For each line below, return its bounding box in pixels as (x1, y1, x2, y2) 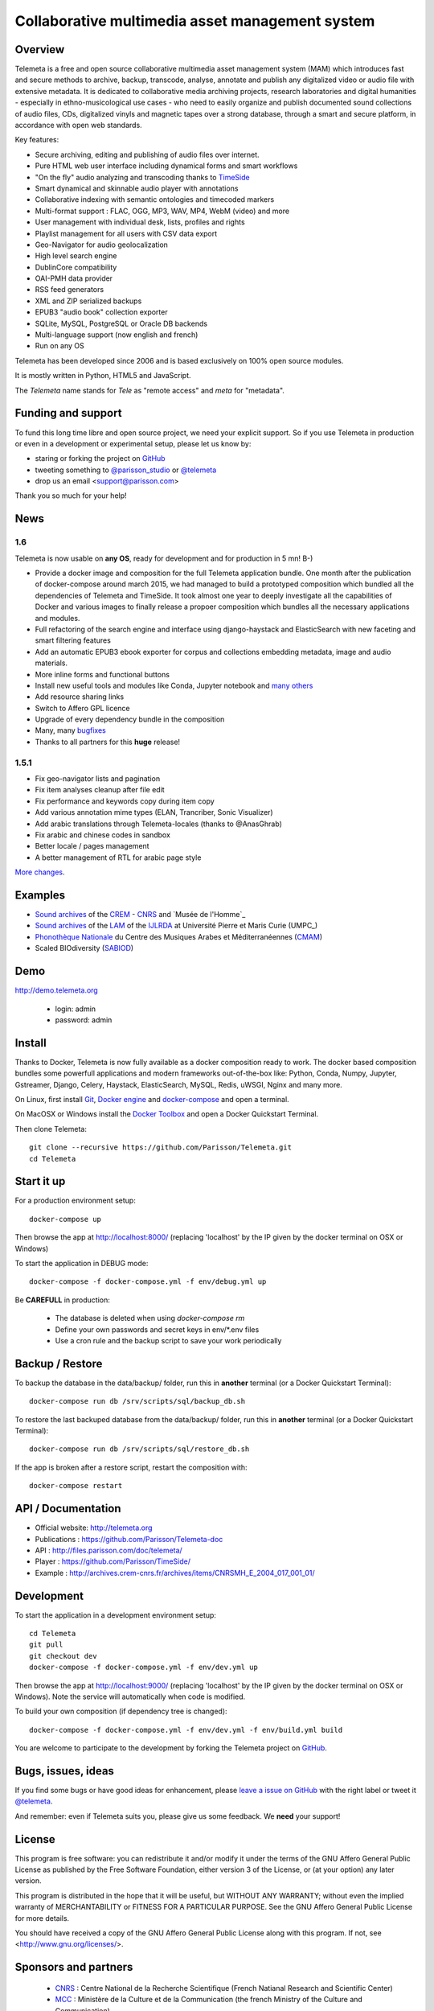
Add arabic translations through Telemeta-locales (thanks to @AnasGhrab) (35, 819, 283, 829)
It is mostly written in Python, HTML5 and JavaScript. (14, 371, 192, 380)
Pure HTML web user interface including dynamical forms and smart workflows (35, 161, 298, 171)
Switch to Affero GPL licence (35, 703, 130, 713)
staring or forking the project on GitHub (35, 454, 166, 463)
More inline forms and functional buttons (35, 669, 170, 679)
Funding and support (14, 406, 122, 420)
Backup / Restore (14, 1356, 103, 1371)
